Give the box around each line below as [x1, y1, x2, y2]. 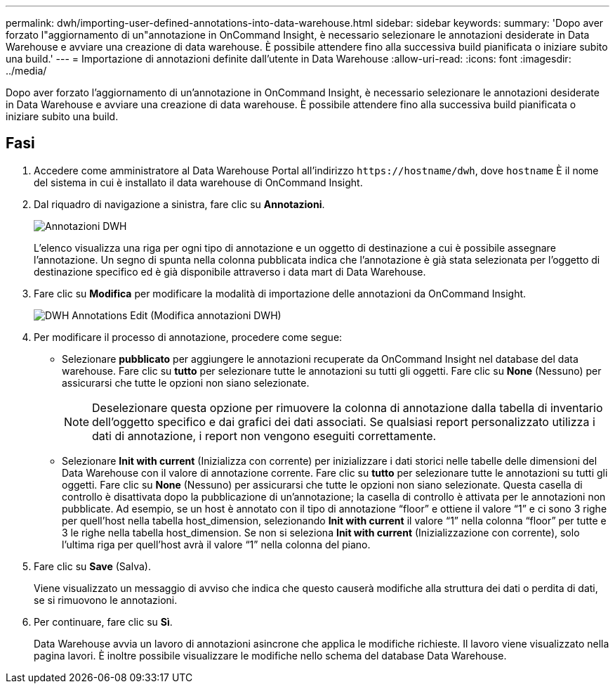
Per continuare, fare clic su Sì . [34, 615, 173, 628]
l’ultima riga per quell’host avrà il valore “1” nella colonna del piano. [62, 538, 371, 550]
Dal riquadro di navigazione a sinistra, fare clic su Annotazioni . [34, 198, 325, 210]
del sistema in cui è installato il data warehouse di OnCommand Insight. [34, 176, 363, 188]
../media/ [6, 65, 47, 77]
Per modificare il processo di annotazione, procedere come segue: [34, 330, 343, 343]
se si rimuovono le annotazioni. [34, 593, 178, 606]
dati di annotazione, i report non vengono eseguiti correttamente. [92, 428, 437, 443]
